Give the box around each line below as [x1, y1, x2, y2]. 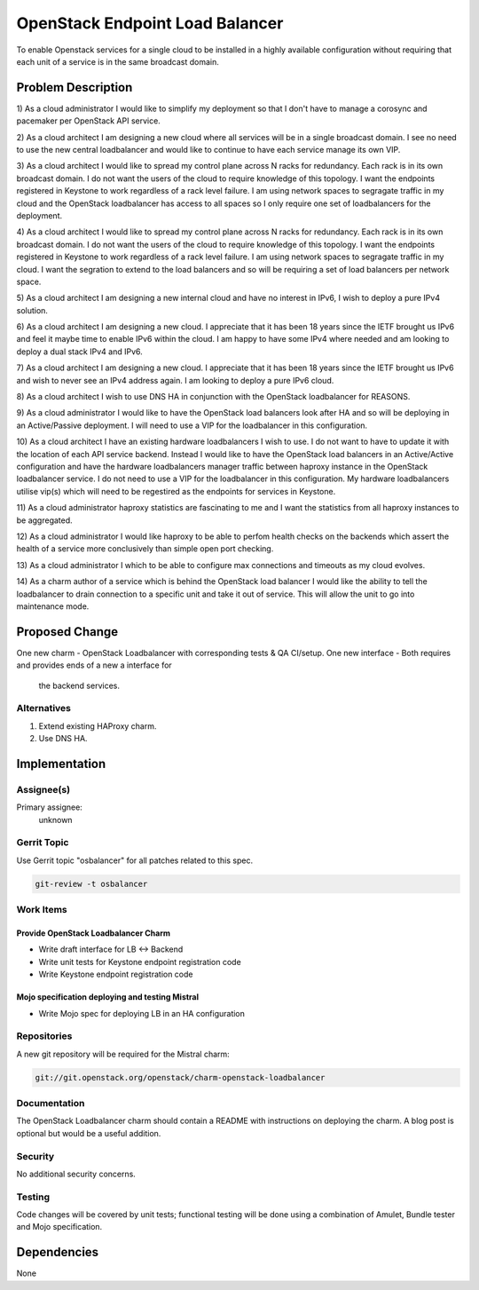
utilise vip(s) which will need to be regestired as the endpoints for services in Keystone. [16, 486, 336, 496]
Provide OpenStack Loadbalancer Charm [16, 928, 170, 938]
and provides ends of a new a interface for [16, 660, 172, 670]
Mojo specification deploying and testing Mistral [16, 992, 200, 1002]
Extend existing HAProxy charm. [38, 720, 157, 732]
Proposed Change [16, 624, 119, 639]
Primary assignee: [16, 802, 83, 812]
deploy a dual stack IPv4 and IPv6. [16, 346, 143, 357]
